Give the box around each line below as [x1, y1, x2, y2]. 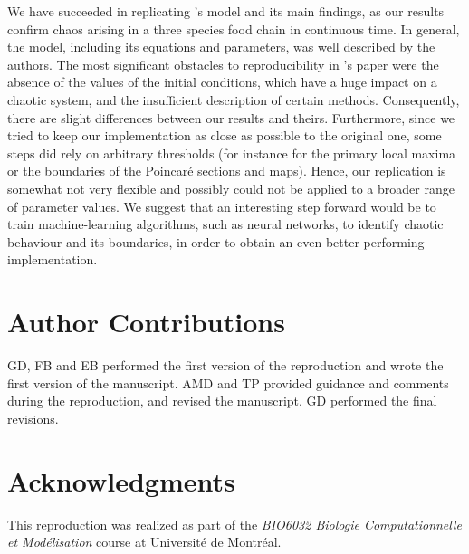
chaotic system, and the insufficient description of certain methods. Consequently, [7, 90, 460, 109]
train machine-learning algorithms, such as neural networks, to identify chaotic [7, 215, 444, 234]
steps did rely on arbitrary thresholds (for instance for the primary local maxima [7, 143, 456, 162]
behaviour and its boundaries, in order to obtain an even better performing [7, 232, 425, 251]
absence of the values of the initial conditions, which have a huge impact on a [7, 72, 437, 91]
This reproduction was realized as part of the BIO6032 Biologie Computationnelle [7, 514, 462, 533]
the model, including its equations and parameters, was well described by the [7, 37, 435, 56]
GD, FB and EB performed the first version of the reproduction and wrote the [7, 356, 444, 375]
